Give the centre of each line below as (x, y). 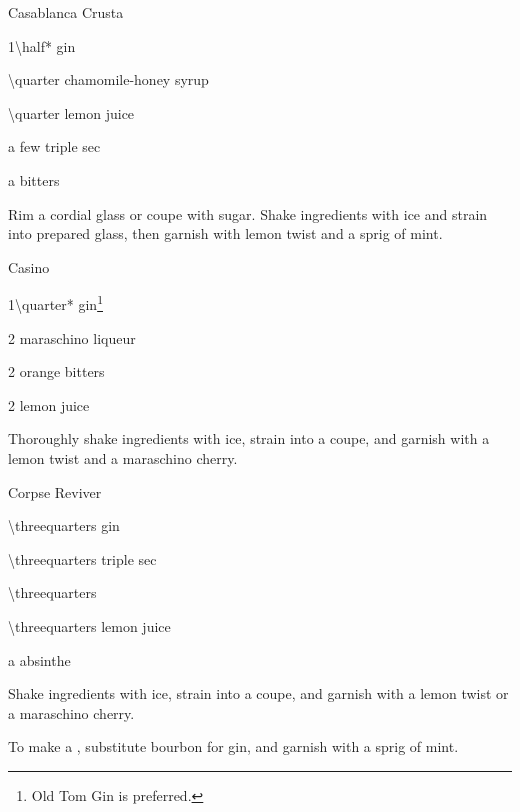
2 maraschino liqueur (72, 337)
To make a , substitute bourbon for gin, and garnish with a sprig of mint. (233, 746)
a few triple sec (54, 146)
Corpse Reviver (55, 491)
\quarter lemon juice (71, 112)
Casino (29, 266)
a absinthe (39, 659)
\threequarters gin (64, 525)
